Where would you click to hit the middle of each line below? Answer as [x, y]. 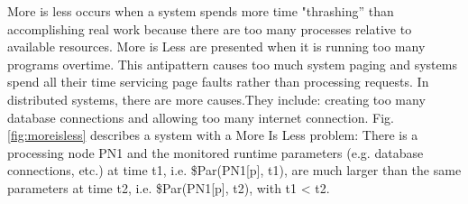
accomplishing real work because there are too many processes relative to [210, 28]
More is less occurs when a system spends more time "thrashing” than [201, 11]
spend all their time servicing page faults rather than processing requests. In [218, 82]
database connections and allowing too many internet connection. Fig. [201, 117]
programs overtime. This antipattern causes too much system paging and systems [232, 64]
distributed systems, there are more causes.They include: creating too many [216, 99]
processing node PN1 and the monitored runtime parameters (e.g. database [216, 152]
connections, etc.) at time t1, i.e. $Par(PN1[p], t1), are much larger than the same [234, 170]
